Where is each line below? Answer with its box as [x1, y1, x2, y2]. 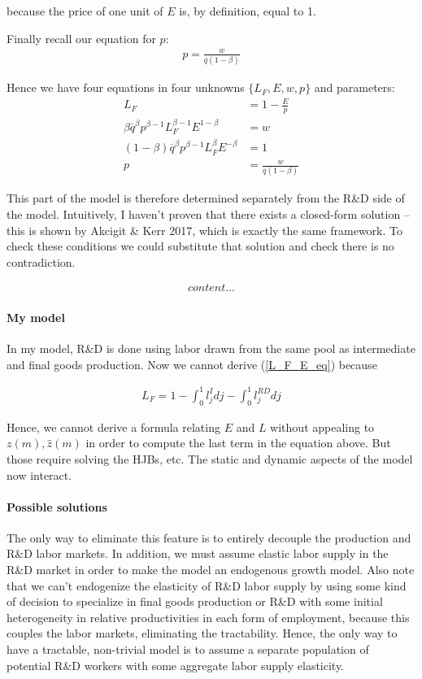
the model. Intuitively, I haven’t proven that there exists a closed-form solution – [7, 206, 410, 222]
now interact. [7, 466, 72, 483]
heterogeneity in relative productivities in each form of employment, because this [7, 608, 410, 625]
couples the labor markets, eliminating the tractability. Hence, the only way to [7, 625, 398, 642]
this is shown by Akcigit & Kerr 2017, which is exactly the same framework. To [7, 221, 402, 238]
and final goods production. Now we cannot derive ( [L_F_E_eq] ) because [7, 355, 377, 372]
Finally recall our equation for [7, 29, 156, 46]
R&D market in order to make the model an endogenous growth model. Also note [7, 561, 415, 578]
